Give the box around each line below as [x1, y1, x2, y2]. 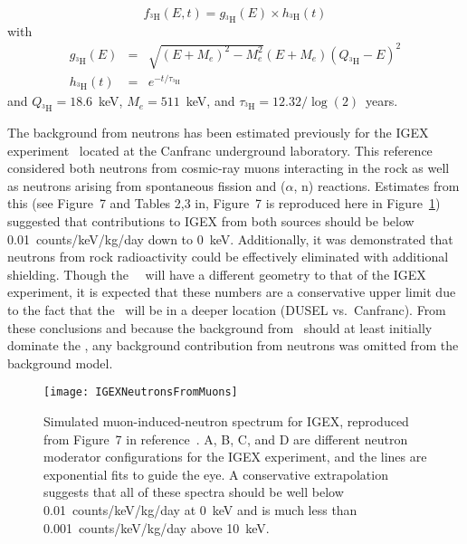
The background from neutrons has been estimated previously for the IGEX [7, 123, 429, 142]
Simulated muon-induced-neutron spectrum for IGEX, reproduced [43, 412, 409, 431]
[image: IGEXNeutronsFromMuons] [43, 386, 238, 399]
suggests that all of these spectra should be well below [43, 482, 344, 501]
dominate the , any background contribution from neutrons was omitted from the [7, 336, 459, 355]
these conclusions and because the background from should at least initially [7, 318, 433, 337]
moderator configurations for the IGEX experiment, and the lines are [43, 447, 427, 466]
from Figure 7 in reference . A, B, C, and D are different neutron [43, 429, 408, 448]
